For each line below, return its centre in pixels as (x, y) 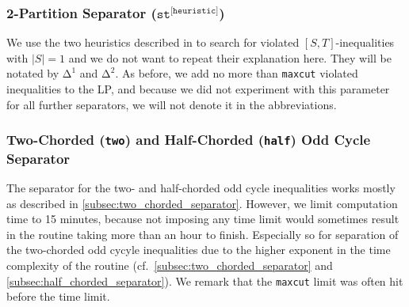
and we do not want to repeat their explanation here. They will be (230, 57)
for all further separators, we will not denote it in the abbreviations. (172, 104)
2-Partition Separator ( (82, 12)
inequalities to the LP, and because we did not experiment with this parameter (198, 89)
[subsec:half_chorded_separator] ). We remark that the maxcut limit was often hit (205, 280)
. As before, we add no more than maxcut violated (237, 73)
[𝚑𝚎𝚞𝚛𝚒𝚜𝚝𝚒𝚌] (194, 10)
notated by (33, 73)
